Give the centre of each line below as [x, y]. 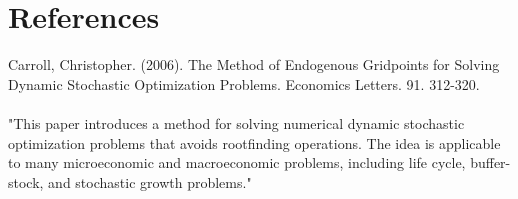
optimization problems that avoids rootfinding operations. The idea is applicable [254, 142]
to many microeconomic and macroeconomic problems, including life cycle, [237, 162]
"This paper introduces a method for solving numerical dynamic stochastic [236, 122]
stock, [26, 181]
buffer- [490, 162]
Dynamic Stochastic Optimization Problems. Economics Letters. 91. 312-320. [244, 83]
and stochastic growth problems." [150, 181]
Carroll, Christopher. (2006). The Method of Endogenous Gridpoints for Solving [254, 64]
